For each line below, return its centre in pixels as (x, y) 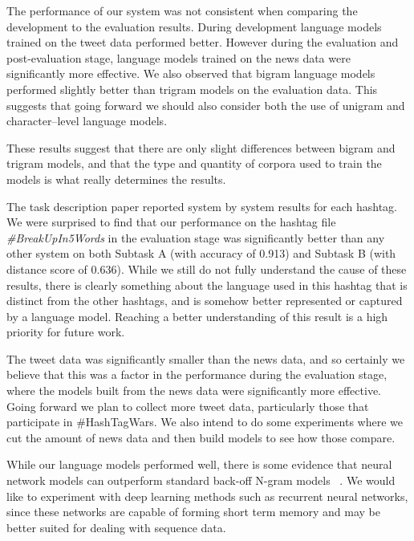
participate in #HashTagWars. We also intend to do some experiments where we (205, 422)
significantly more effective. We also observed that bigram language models (191, 73)
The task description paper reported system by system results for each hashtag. (202, 206)
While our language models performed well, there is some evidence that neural (199, 464)
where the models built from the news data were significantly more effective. (194, 390)
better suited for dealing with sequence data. (116, 527)
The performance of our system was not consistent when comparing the (182, 10)
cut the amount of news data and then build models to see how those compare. (201, 437)
